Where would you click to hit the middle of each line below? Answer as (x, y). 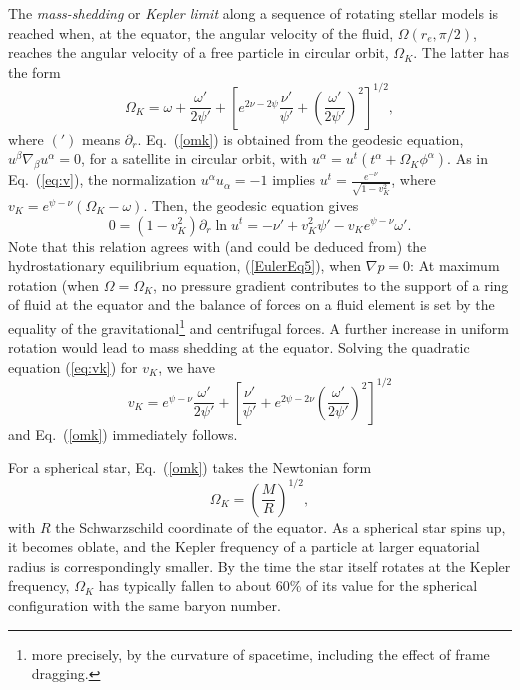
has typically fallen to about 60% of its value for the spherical (288, 585)
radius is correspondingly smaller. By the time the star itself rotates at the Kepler (259, 565)
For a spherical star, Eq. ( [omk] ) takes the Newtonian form (190, 467)
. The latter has (461, 52)
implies (294, 179)
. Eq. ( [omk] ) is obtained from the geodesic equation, (300, 138)
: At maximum (455, 265)
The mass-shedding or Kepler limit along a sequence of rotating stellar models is (253, 13)
